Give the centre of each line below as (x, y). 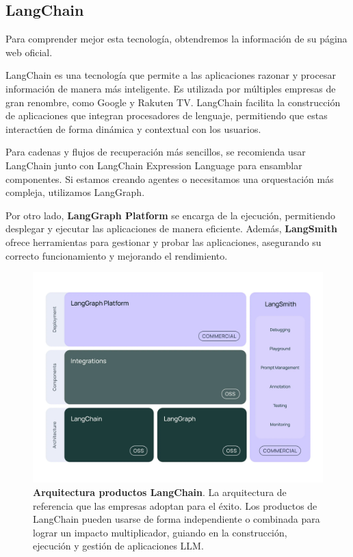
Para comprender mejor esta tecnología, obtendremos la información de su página (176, 39)
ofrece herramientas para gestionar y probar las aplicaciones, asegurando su (164, 242)
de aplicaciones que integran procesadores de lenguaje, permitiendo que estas (167, 115)
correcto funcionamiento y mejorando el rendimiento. (117, 255)
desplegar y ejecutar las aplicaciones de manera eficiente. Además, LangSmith (171, 228)
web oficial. (29, 52)
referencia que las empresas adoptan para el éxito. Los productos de (175, 505)
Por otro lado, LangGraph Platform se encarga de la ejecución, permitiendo (170, 215)
